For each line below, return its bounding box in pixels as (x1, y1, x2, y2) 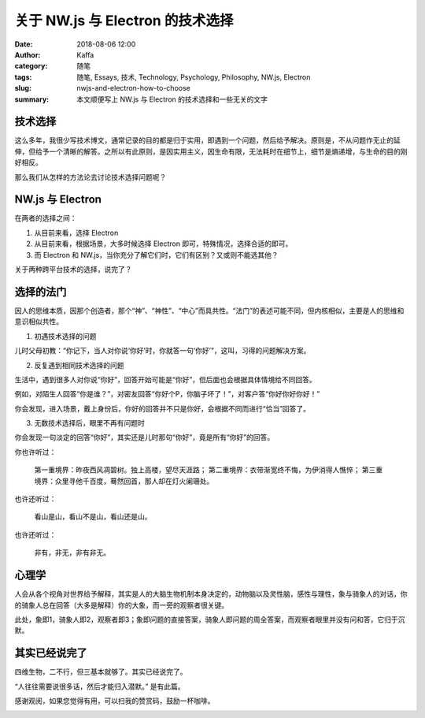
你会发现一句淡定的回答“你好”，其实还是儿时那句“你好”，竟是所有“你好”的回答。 (14, 433, 275, 442)
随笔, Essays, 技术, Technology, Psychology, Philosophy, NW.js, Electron (76, 72, 311, 82)
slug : (14, 84, 31, 93)
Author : (14, 50, 41, 59)
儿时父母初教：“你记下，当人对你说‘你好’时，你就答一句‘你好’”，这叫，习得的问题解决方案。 (14, 346, 311, 355)
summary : (14, 95, 50, 104)
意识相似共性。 (14, 317, 63, 326)
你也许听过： (14, 447, 57, 456)
